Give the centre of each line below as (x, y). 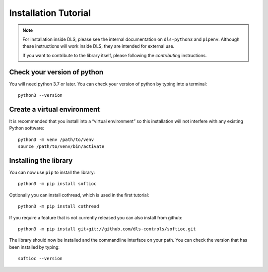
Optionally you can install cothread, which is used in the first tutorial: (79, 195)
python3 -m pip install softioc (57, 184)
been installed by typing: (34, 247)
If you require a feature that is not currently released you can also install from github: (96, 217)
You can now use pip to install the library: (52, 172)
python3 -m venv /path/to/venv (56, 139)
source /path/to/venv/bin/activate (61, 147)
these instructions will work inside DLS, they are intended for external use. (99, 46)
